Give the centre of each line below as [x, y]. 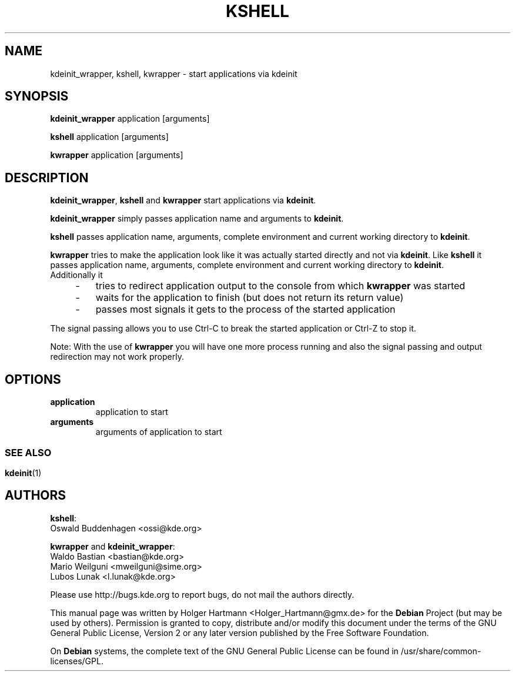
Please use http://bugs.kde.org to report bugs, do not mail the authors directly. [202, 594]
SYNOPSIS [37, 96]
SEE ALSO [28, 452]
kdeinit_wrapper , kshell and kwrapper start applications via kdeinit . [183, 200]
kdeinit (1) [23, 473]
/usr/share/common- [441, 651]
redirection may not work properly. [117, 357]
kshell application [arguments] [109, 137]
